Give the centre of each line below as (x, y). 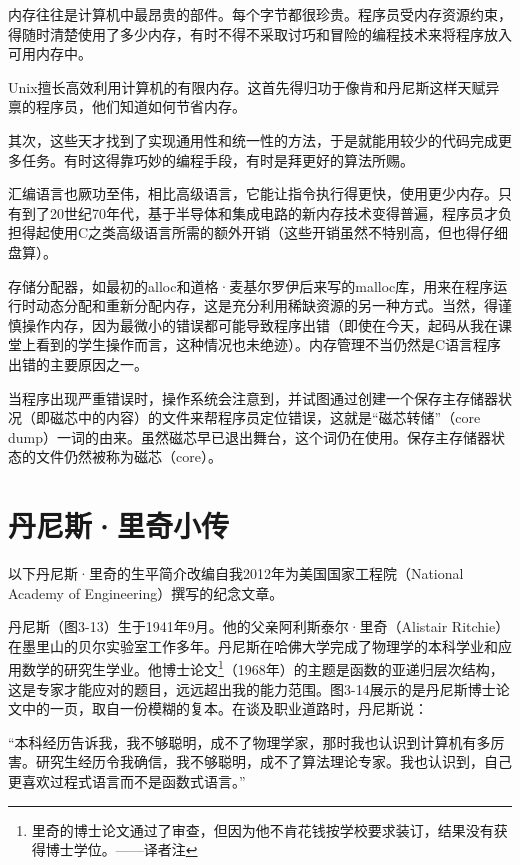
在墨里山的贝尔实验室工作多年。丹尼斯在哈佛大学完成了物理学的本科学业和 (253, 645)
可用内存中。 (50, 53)
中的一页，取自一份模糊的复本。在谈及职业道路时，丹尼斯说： (224, 708)
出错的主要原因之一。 (78, 363)
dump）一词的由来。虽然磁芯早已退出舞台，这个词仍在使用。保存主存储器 (250, 436)
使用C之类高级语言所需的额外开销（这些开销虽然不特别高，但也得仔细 (279, 232)
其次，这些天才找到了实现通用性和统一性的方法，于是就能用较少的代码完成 (253, 139)
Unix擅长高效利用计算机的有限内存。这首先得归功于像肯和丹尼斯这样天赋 (247, 86)
